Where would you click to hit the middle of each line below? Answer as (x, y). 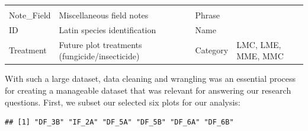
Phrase (208, 15)
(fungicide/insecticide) (99, 56)
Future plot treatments (100, 44)
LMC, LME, (259, 44)
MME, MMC (260, 56)
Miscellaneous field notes (104, 15)
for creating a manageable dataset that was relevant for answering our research (148, 90)
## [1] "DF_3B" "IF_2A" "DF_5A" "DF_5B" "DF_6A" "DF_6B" (119, 122)
